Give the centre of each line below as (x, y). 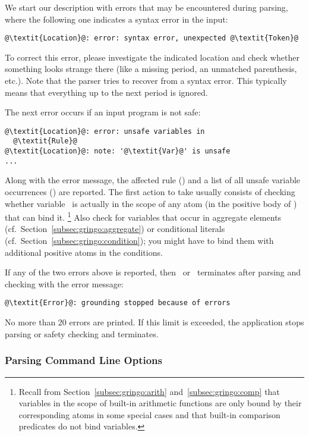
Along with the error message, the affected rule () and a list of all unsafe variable (153, 180)
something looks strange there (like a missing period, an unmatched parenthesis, (151, 69)
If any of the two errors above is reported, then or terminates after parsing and (153, 272)
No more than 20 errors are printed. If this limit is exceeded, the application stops (154, 322)
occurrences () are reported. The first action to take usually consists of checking (150, 192)
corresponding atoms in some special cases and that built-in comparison (149, 414)
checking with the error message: (64, 283)
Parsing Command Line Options (83, 360)
